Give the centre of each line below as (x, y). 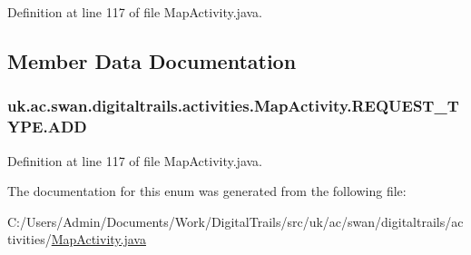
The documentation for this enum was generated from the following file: (207, 191)
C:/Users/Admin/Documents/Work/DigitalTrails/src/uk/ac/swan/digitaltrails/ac (235, 221)
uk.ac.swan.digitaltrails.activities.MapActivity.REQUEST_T (233, 106)
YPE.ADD (47, 127)
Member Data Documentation (152, 60)
